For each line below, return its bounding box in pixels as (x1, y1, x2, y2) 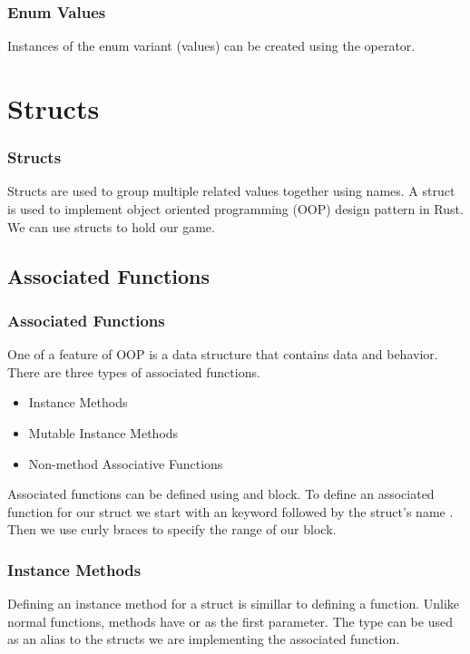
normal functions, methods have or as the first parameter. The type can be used (7, 611, 453, 630)
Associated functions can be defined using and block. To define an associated (7, 484, 435, 503)
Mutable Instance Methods (28, 423, 179, 442)
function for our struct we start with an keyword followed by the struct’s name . (7, 502, 454, 521)
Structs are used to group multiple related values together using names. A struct (7, 181, 455, 200)
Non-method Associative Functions (28, 454, 223, 473)
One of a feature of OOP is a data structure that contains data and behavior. (7, 345, 438, 364)
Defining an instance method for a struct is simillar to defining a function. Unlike (7, 594, 460, 613)
